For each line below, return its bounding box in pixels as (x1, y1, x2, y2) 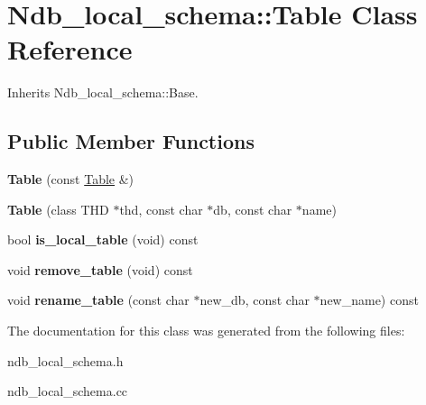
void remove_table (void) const (7, 260, 193, 279)
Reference (7, 31, 133, 68)
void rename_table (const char (7, 290, 190, 309)
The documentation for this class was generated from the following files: (7, 321, 405, 340)
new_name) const (319, 290, 419, 309)
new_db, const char (199, 290, 310, 309)
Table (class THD (7, 199, 109, 218)
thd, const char (119, 199, 203, 218)
